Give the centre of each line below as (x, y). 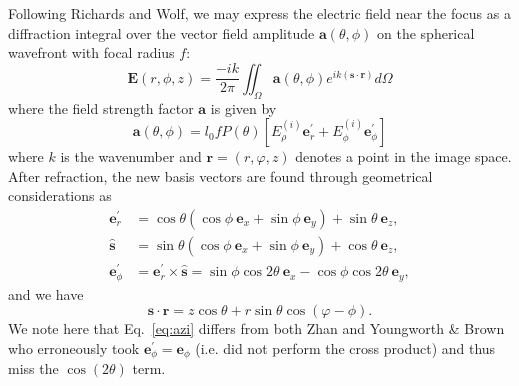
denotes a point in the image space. (403, 156)
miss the (33, 368)
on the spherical (426, 32)
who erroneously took (74, 347)
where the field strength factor (101, 107)
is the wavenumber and (131, 156)
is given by (243, 107)
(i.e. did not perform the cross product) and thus (345, 347)
